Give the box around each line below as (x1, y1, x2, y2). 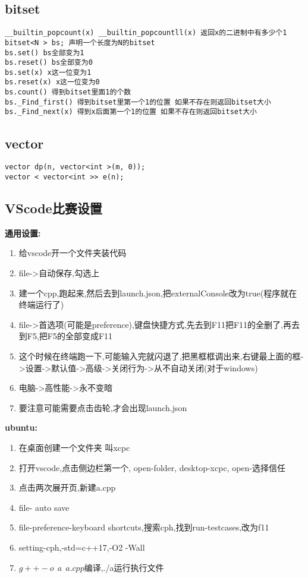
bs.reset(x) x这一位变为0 (5, 78, 100, 87)
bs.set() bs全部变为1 (5, 48, 84, 57)
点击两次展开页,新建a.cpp (18, 481, 116, 494)
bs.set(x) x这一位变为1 (5, 68, 92, 77)
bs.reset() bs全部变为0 (5, 58, 93, 67)
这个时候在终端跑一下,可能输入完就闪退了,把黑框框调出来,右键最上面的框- (18, 349, 304, 362)
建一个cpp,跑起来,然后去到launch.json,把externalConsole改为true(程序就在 (18, 286, 297, 299)
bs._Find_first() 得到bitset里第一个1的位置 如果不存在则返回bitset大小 (5, 97, 271, 106)
